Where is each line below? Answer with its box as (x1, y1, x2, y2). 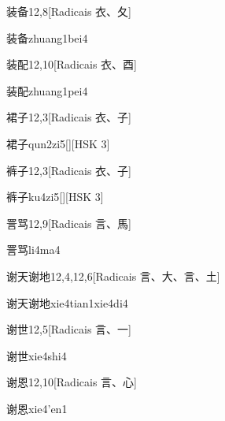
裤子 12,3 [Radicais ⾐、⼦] (6, 162, 131, 178)
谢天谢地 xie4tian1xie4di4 (6, 294, 128, 311)
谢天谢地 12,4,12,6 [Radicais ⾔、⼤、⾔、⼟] (6, 267, 220, 284)
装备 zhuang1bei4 (6, 29, 88, 46)
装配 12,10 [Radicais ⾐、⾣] (6, 56, 137, 73)
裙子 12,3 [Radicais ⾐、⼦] (6, 109, 131, 125)
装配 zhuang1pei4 (6, 82, 88, 99)
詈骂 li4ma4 (6, 241, 61, 258)
